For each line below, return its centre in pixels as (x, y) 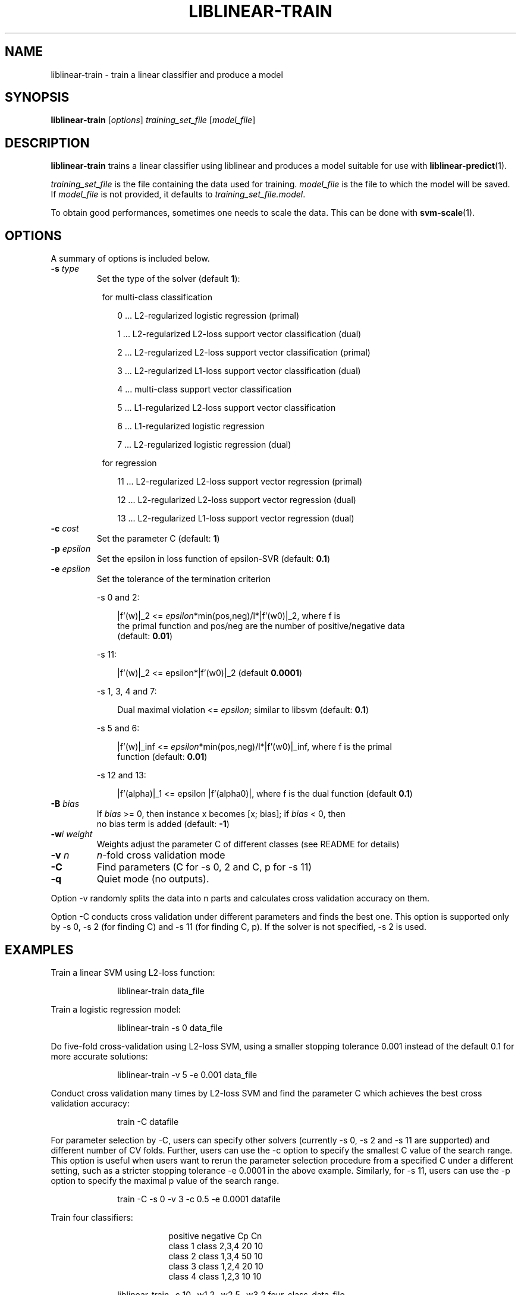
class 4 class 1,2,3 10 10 (215, 1276)
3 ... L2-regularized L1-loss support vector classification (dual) (239, 371)
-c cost (65, 529)
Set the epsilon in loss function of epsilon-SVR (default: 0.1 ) (213, 559)
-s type (65, 269)
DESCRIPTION (47, 143)
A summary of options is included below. (130, 259)
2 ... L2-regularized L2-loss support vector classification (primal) (244, 353)
